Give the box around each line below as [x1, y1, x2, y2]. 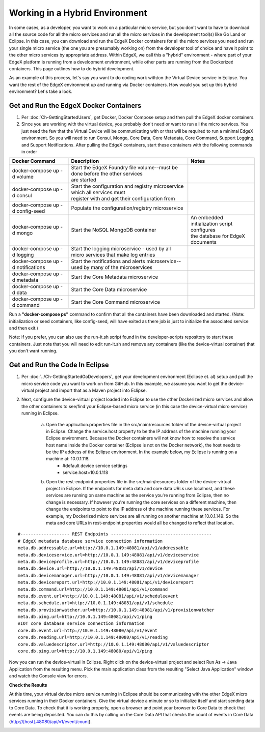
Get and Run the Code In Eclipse [9, 361, 109, 369]
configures [190, 227, 216, 234]
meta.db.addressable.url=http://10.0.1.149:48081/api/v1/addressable [18, 545, 189, 551]
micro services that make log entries [71, 251, 156, 258]
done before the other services [71, 170, 143, 177]
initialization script [190, 220, 233, 227]
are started [71, 176, 97, 183]
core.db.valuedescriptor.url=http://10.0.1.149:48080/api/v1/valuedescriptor [18, 642, 210, 647]
